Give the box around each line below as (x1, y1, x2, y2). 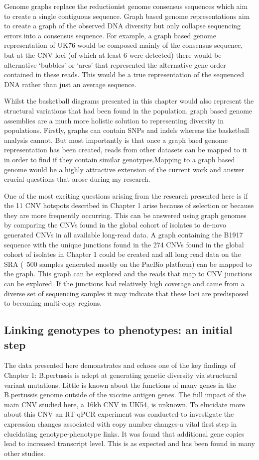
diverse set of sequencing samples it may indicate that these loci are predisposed (4, 288, 249, 298)
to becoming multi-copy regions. (4, 298, 102, 308)
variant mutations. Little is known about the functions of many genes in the (4, 379, 236, 390)
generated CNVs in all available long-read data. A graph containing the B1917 (4, 230, 243, 240)
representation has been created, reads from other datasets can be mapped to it (4, 144, 247, 155)
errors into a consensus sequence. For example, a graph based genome (4, 30, 216, 40)
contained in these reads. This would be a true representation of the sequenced (4, 69, 244, 80)
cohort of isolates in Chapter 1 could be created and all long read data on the (4, 249, 241, 259)
